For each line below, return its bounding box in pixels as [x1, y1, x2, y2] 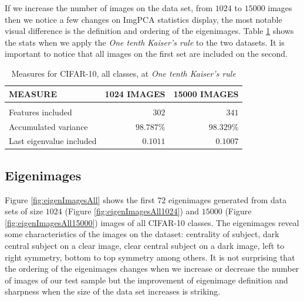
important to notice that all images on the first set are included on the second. [5, 47, 288, 60]
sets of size [5, 205, 43, 217]
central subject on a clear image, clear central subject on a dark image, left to [5, 240, 285, 252]
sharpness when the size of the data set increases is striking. [5, 285, 221, 297]
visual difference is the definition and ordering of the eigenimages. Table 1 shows [5, 25, 294, 37]
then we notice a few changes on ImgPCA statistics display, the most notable [5, 13, 282, 25]
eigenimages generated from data [168, 193, 287, 206]
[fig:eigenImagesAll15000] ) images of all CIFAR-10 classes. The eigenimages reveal [5, 216, 299, 228]
